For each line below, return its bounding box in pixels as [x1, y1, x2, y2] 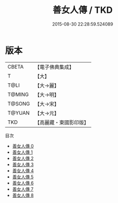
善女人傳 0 [12, 143, 34, 149]
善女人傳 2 [12, 155, 34, 161]
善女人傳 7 [12, 186, 33, 192]
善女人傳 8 [12, 192, 34, 198]
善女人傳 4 [12, 168, 34, 173]
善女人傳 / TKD [52, 4, 113, 16]
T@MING [7, 91, 29, 98]
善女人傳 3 [12, 161, 34, 168]
